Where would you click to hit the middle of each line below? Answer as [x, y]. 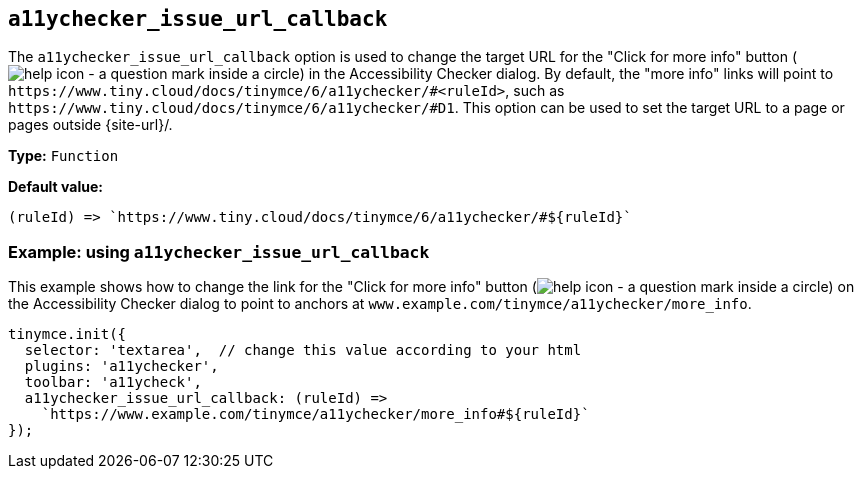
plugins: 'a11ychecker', [121, 366]
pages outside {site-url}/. [90, 125]
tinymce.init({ [67, 334]
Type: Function [63, 156]
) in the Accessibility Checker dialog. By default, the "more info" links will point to [566, 74]
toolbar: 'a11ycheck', [113, 382]
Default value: [55, 187]
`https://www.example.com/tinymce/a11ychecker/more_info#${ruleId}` [315, 414]
